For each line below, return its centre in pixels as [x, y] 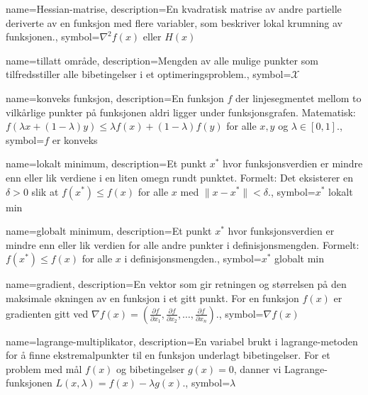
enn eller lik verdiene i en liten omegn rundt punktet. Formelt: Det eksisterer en [179, 177]
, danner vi [257, 368]
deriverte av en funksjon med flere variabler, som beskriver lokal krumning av [174, 22]
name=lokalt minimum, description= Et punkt [106, 163]
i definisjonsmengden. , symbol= [193, 258]
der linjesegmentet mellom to [299, 98]
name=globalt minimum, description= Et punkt [109, 231]
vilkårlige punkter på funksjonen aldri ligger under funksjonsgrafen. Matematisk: [181, 112]
